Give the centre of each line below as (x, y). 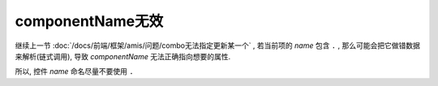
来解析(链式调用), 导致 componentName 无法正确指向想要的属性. (123, 56)
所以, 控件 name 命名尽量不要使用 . (74, 71)
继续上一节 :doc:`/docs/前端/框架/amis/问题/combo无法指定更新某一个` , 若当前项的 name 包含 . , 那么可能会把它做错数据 (218, 45)
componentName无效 (89, 21)
